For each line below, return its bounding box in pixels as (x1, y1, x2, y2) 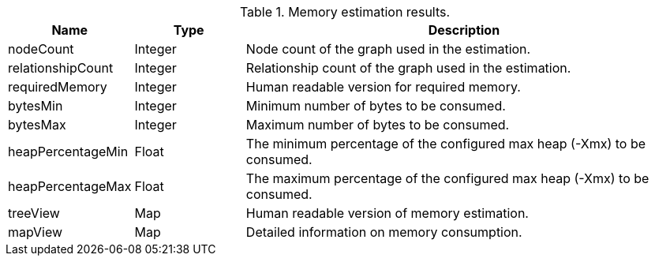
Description (428, 22, 500, 38)
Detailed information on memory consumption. (245, 224, 522, 240)
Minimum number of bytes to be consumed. (245, 98, 506, 114)
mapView (8, 224, 63, 240)
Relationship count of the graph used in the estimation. (245, 60, 571, 76)
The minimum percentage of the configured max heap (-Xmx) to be (245, 136, 646, 152)
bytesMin (8, 98, 63, 114)
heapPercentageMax (8, 178, 132, 194)
